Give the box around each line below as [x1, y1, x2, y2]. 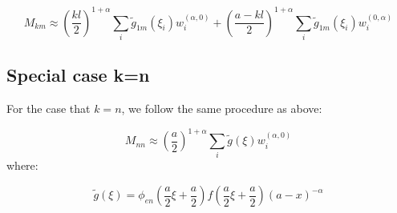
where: [6, 157, 38, 174]
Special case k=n [6, 62, 150, 87]
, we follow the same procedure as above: [121, 100, 322, 117]
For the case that [6, 100, 91, 117]
